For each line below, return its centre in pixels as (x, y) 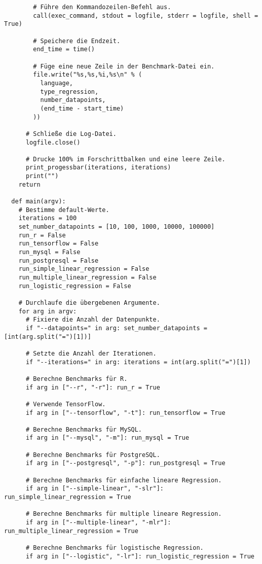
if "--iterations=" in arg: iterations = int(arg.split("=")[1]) (138, 362)
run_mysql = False (49, 252)
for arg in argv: (48, 311)
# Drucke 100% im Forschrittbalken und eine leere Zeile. (125, 159)
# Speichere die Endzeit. (77, 41)
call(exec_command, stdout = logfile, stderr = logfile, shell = (146, 15)
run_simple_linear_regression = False (84, 269)
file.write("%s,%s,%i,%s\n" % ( (88, 75)
